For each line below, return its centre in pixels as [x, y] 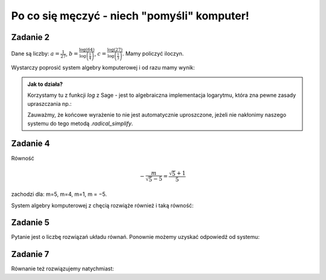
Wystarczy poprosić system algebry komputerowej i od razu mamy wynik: [103, 67]
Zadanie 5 [30, 223]
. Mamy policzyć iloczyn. [153, 54]
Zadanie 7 [30, 254]
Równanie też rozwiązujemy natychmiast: [62, 269]
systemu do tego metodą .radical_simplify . [80, 123]
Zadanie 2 [30, 37]
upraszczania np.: [50, 103]
